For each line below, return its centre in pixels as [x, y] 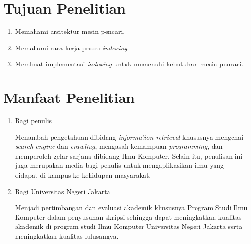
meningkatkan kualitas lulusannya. [67, 236]
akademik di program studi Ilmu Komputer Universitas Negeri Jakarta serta [129, 226]
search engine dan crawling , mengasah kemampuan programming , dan [119, 146]
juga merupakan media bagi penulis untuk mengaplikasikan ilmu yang [119, 165]
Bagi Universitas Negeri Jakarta [63, 191]
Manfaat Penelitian [69, 97]
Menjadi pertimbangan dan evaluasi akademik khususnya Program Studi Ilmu [131, 207]
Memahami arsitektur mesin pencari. [70, 31]
